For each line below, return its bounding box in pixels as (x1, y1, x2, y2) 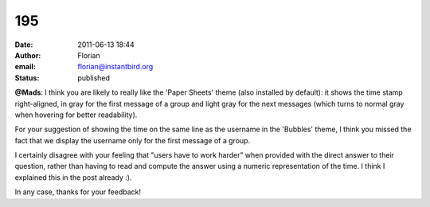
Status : (14, 72, 40, 83)
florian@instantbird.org (77, 62, 154, 72)
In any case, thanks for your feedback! (14, 187, 142, 197)
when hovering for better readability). (14, 110, 138, 119)
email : (14, 62, 36, 72)
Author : (14, 50, 41, 60)
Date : (14, 40, 33, 49)
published (77, 72, 111, 83)
